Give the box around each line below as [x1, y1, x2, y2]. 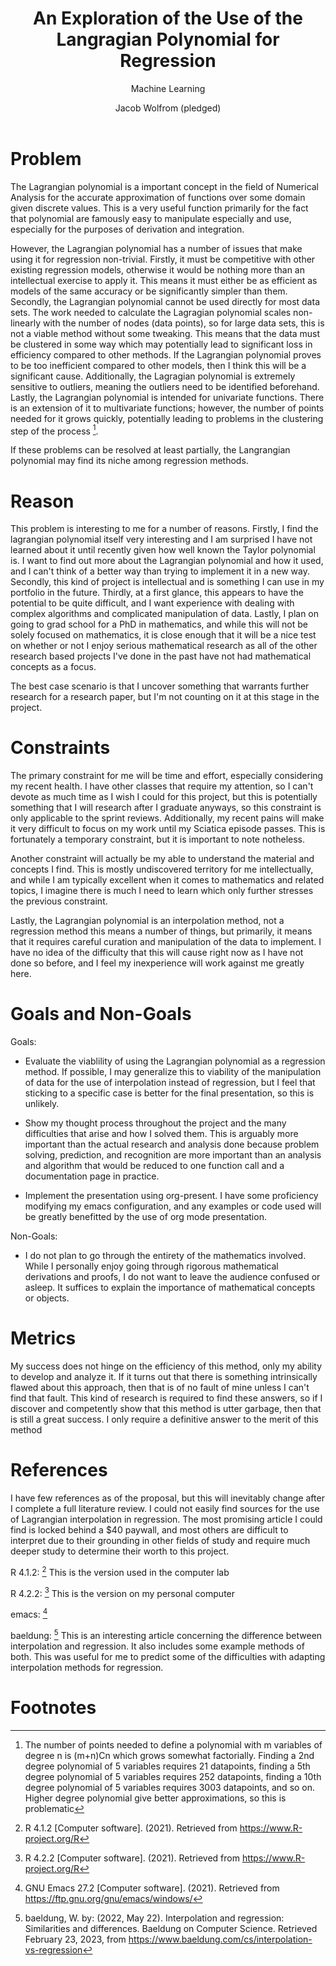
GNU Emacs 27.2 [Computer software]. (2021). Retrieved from [24, 1882, 280, 1894]
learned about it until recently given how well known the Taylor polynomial [10, 544, 316, 556]
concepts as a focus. [10, 661, 97, 673]
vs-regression [24, 1943, 83, 1956]
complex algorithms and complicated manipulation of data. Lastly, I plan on [10, 608, 320, 620]
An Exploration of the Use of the [33, 7, 303, 30]
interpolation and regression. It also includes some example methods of [10, 1640, 305, 1652]
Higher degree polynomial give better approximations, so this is [24, 1792, 287, 1804]
